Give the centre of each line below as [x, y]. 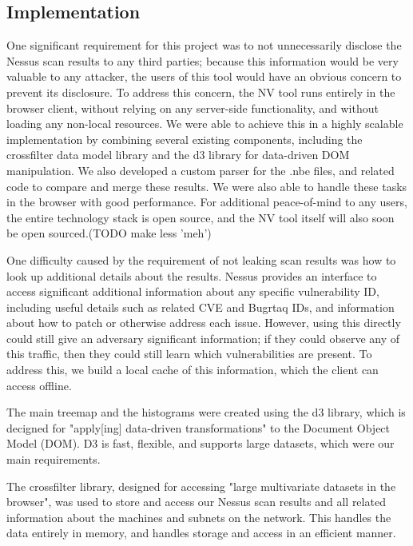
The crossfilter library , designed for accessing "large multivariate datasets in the [201, 486]
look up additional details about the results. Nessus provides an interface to [192, 275]
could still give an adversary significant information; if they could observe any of [203, 338]
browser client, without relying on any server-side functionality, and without [193, 108]
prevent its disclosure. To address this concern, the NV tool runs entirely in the [201, 92]
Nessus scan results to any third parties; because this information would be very [203, 60]
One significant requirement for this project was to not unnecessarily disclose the [204, 45]
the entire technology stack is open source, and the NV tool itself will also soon [201, 217]
